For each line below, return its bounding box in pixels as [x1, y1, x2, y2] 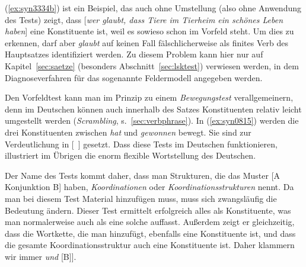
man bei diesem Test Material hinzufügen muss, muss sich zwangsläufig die [5, 192, 277, 204]
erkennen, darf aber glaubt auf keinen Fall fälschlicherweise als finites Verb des [5, 36, 288, 49]
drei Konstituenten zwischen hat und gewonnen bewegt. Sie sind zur [5, 126, 251, 138]
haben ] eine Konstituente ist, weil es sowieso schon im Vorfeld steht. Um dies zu [5, 25, 294, 37]
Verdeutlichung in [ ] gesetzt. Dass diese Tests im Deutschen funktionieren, [5, 137, 278, 150]
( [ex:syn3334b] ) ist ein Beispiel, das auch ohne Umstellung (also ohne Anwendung [5, 2, 302, 14]
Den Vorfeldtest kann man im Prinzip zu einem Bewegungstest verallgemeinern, [5, 91, 294, 104]
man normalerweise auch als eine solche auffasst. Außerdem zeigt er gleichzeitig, [5, 215, 295, 228]
